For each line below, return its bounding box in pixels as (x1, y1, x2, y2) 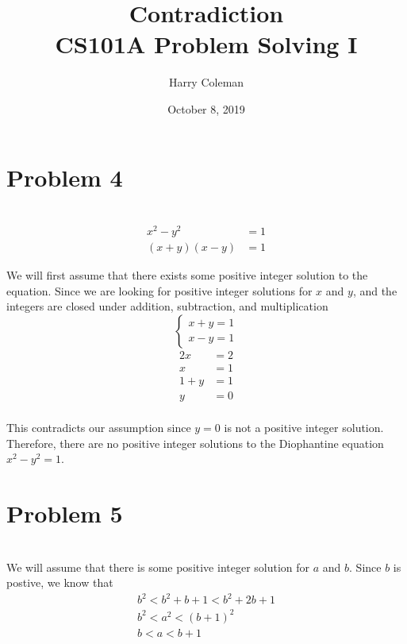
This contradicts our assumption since (6, 419, 191, 436)
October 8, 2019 (167, 100, 245, 117)
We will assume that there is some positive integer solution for (6, 558, 310, 575)
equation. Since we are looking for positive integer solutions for (6, 282, 313, 299)
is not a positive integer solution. (224, 419, 384, 436)
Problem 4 (6, 160, 123, 193)
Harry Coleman (168, 74, 244, 91)
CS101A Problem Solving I (55, 28, 358, 60)
